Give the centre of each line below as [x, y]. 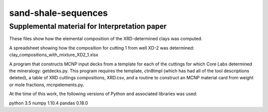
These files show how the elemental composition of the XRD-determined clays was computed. [106, 39]
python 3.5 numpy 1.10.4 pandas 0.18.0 [49, 103]
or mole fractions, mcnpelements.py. [47, 85]
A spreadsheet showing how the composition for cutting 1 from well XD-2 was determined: [102, 48]
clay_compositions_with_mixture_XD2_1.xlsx [54, 55]
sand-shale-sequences [59, 13]
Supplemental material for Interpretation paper [88, 26]
